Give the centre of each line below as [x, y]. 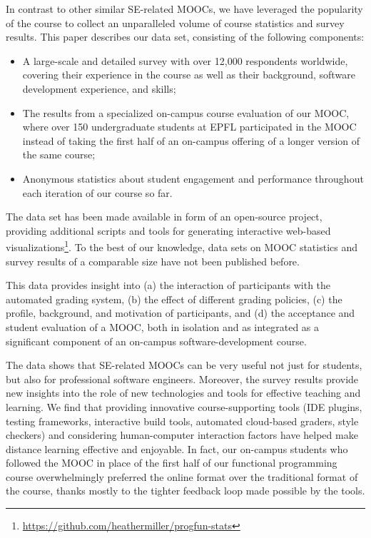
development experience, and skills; [99, 88]
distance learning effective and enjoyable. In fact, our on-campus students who [177, 448]
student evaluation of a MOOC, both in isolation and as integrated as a [163, 326]
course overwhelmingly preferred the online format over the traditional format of [182, 476]
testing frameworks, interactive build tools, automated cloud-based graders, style [182, 421]
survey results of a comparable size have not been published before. [153, 261]
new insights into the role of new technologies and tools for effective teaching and [183, 393]
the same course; [59, 154]
